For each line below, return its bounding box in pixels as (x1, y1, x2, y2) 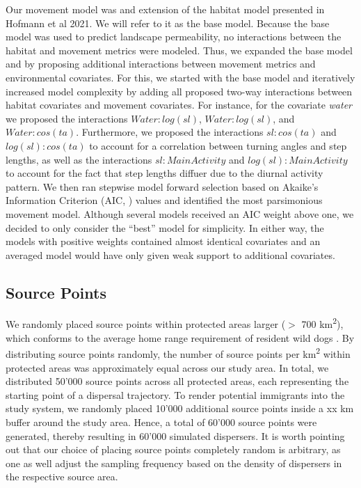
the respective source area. (6, 469, 118, 484)
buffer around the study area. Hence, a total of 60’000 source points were (6, 414, 317, 429)
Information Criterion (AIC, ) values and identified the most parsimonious (6, 193, 323, 207)
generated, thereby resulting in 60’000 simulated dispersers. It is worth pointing (6, 428, 345, 443)
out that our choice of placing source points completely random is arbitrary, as (6, 442, 341, 457)
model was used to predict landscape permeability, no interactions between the (6, 29, 342, 44)
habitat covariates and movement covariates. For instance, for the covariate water (6, 97, 352, 112)
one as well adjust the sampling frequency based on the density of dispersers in (6, 455, 342, 470)
